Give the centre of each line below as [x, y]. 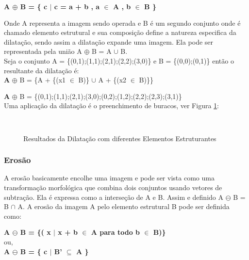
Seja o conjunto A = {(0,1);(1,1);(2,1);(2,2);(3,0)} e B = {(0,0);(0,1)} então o [119, 60]
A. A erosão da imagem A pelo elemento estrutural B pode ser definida [124, 206]
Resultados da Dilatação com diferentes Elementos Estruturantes [120, 138]
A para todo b [115, 232]
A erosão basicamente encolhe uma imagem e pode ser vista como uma [109, 178]
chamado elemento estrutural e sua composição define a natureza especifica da [120, 32]
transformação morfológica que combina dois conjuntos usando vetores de [113, 187]
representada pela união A [43, 51]
